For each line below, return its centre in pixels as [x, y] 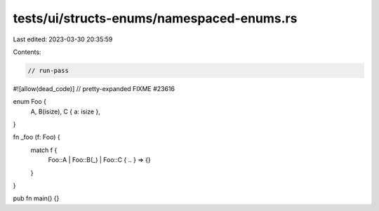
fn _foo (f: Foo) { [36, 137]
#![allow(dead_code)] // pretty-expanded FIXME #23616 [94, 88]
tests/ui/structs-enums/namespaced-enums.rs [155, 18]
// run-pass [48, 70]
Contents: [27, 52]
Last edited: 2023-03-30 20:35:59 [63, 39]
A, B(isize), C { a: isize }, [66, 111]
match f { [44, 150]
